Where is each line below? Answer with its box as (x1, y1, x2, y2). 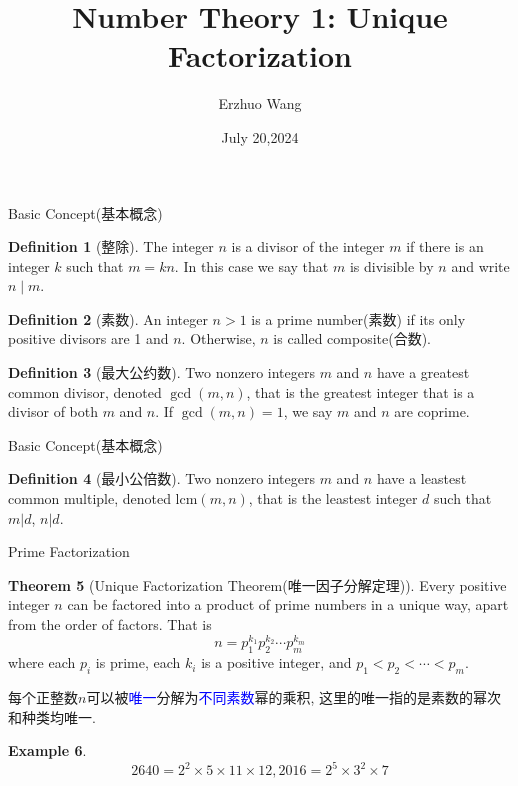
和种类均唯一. (8, 706, 96, 727)
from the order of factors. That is (8, 614, 212, 634)
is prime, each (95, 652, 181, 673)
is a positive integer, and (201, 652, 352, 673)
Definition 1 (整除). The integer (8, 236, 214, 257)
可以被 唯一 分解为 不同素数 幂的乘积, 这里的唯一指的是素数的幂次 (86, 687, 501, 708)
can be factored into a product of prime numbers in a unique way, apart (67, 594, 509, 615)
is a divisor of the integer (231, 236, 385, 257)
